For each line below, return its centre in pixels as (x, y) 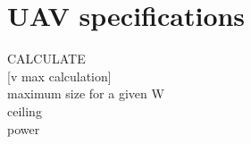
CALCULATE (46, 59)
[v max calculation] (59, 76)
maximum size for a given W (86, 93)
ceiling (25, 110)
